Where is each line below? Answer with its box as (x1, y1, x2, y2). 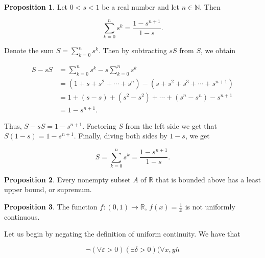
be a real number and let (102, 2, 180, 12)
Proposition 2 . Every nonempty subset (4, 174, 131, 184)
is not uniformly (185, 201, 235, 212)
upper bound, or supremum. (4, 184, 92, 195)
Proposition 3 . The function (4, 201, 98, 212)
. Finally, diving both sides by (74, 130, 167, 141)
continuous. (4, 211, 40, 222)
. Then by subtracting (98, 45, 167, 56)
